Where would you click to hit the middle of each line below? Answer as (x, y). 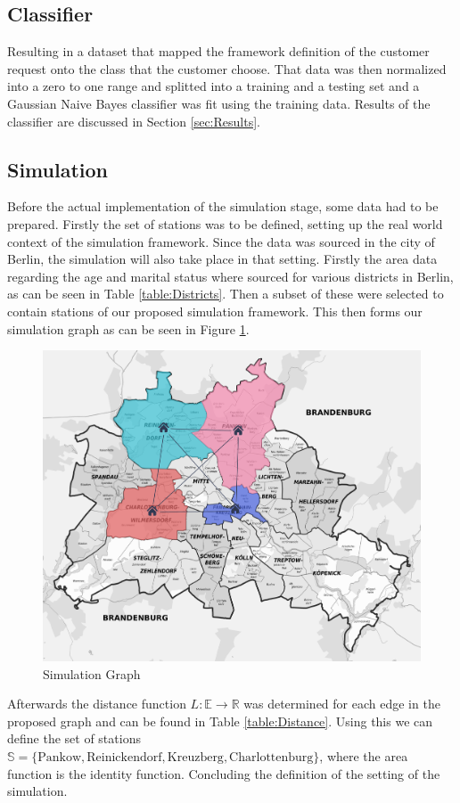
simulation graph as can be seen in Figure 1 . (128, 328)
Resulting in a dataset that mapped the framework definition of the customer (218, 51)
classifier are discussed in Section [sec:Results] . (134, 121)
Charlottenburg (271, 758)
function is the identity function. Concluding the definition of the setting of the (224, 773)
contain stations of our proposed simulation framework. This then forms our (215, 311)
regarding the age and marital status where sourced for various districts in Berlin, (230, 276)
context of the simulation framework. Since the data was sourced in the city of (221, 241)
